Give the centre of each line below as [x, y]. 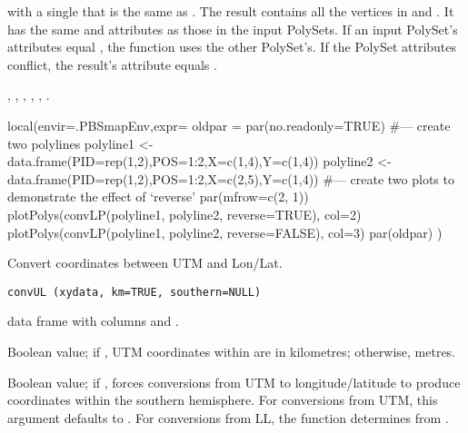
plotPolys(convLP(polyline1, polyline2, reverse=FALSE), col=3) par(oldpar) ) [225, 232]
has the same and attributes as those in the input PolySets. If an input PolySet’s [233, 29]
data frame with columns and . [93, 321]
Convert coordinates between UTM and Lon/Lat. [145, 263]
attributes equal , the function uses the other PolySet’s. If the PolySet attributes [232, 47]
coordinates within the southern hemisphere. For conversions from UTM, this [223, 400]
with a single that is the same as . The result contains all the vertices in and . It [231, 11]
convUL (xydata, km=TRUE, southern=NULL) [134, 292]
